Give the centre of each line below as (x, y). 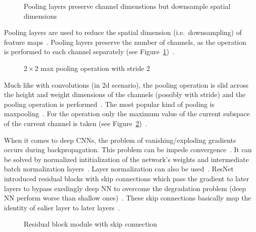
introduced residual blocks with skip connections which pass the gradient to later (127, 178)
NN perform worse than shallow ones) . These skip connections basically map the (128, 198)
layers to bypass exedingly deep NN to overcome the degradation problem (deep (125, 188)
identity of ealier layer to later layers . (62, 207)
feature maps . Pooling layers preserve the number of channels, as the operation (125, 42)
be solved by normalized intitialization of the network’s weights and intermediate (127, 159)
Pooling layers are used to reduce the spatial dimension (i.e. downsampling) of (123, 32)
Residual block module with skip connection (90, 224)
